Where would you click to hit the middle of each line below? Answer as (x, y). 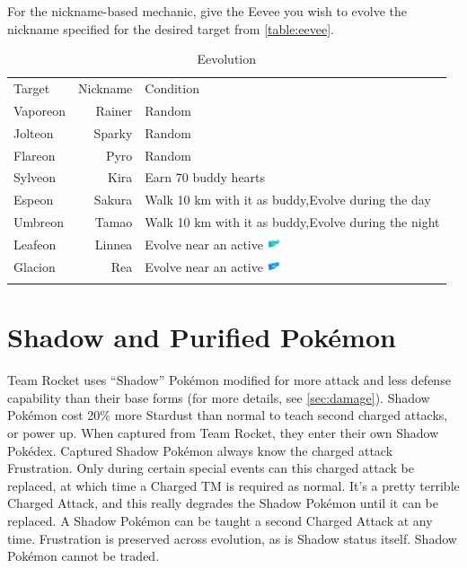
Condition (172, 88)
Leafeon (35, 244)
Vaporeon (40, 110)
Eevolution (227, 59)
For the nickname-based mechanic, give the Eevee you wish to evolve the (207, 11)
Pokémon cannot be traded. (84, 556)
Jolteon (34, 132)
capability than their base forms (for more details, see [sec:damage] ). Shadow (219, 397)
